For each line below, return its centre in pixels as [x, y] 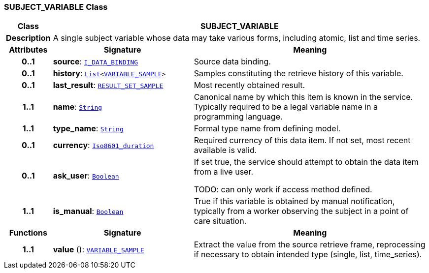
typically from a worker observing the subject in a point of [301, 211]
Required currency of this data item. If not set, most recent [302, 140]
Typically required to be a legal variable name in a [286, 107]
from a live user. [224, 172]
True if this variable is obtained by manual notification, [294, 201]
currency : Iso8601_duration [103, 145]
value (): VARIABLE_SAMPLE [99, 250]
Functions [28, 233]
